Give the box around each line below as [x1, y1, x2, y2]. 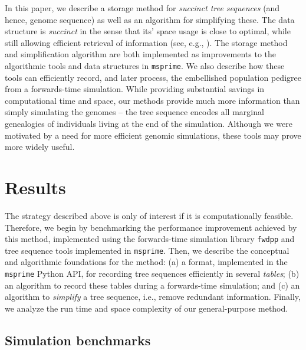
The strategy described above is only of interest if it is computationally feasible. [5, 209, 294, 221]
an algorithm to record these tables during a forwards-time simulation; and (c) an [5, 279, 300, 291]
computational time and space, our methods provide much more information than [5, 94, 300, 106]
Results [5, 175, 66, 199]
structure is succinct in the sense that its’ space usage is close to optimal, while [5, 25, 291, 37]
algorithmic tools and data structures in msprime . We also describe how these [5, 59, 285, 71]
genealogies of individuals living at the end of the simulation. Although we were [5, 117, 292, 129]
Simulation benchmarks [5, 331, 151, 349]
